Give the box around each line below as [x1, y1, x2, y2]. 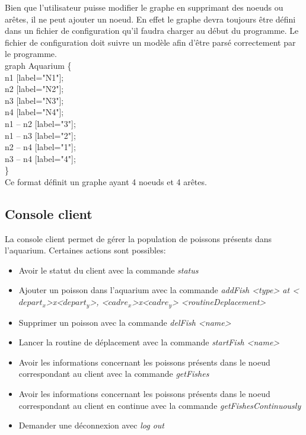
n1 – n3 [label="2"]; [5, 129, 76, 141]
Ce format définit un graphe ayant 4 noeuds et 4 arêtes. [5, 175, 207, 188]
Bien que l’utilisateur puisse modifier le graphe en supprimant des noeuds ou [5, 1, 283, 13]
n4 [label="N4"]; [5, 106, 64, 118]
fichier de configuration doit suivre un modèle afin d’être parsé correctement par [5, 36, 296, 48]
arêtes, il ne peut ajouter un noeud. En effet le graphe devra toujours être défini [5, 12, 296, 25]
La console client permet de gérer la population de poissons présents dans [5, 232, 272, 245]
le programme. [5, 47, 57, 60]
